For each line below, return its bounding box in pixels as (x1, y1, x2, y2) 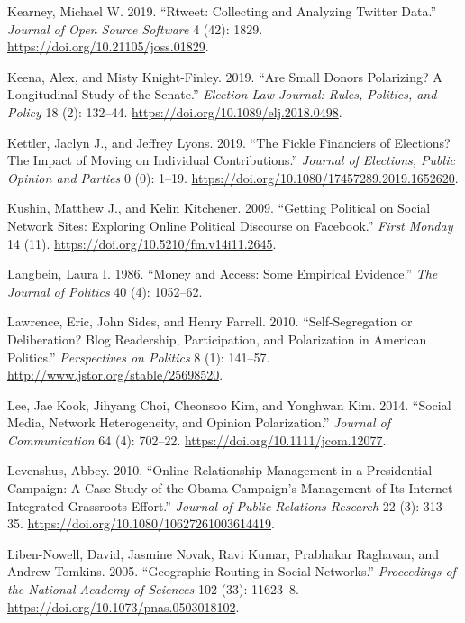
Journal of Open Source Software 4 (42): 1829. (7, 19, 263, 38)
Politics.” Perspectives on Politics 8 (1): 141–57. (7, 347, 270, 366)
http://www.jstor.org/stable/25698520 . (7, 365, 223, 384)
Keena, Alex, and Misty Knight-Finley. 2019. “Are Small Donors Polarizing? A (7, 67, 442, 86)
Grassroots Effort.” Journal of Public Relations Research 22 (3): (68, 496, 420, 515)
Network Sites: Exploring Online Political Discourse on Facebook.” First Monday (7, 215, 453, 234)
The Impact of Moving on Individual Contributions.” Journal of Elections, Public (7, 151, 455, 169)
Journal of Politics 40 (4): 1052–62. (7, 281, 203, 300)
